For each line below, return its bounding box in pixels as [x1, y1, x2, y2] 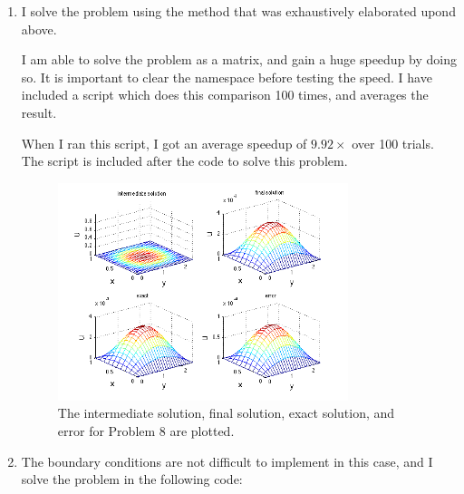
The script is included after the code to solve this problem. [21, 151, 348, 170]
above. [21, 19, 57, 38]
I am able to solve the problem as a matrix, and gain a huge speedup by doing [21, 50, 457, 69]
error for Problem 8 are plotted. [57, 421, 235, 441]
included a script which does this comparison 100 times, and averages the [21, 85, 429, 104]
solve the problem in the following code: [21, 470, 243, 489]
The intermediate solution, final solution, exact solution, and [57, 403, 395, 422]
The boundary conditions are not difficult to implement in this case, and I [21, 451, 433, 470]
